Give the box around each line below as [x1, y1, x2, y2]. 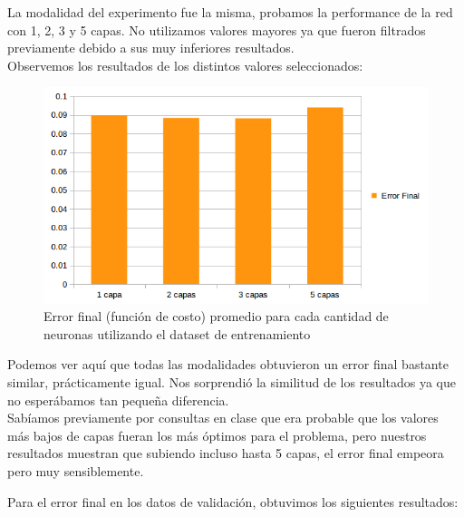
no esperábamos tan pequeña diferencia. [7, 390, 229, 409]
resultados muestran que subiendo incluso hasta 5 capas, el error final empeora [7, 444, 444, 463]
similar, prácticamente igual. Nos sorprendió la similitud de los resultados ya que [7, 373, 457, 392]
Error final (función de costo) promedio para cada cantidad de [43, 307, 389, 326]
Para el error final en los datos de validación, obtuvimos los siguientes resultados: [7, 492, 459, 511]
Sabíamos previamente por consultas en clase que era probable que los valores [7, 408, 439, 427]
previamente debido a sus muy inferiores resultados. [7, 38, 295, 57]
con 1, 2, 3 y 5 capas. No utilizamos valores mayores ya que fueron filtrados [7, 20, 426, 39]
